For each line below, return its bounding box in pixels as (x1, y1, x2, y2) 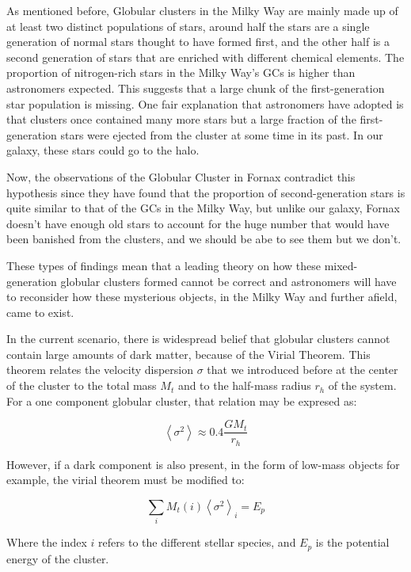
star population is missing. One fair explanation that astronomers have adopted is (6, 95, 404, 112)
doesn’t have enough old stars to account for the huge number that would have (6, 215, 390, 231)
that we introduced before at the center (207, 361, 398, 378)
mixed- (324, 257, 358, 273)
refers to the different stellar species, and (98, 534, 296, 551)
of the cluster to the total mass (6, 377, 157, 394)
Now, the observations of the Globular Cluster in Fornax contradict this (6, 168, 356, 185)
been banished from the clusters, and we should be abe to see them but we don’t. (6, 231, 401, 247)
